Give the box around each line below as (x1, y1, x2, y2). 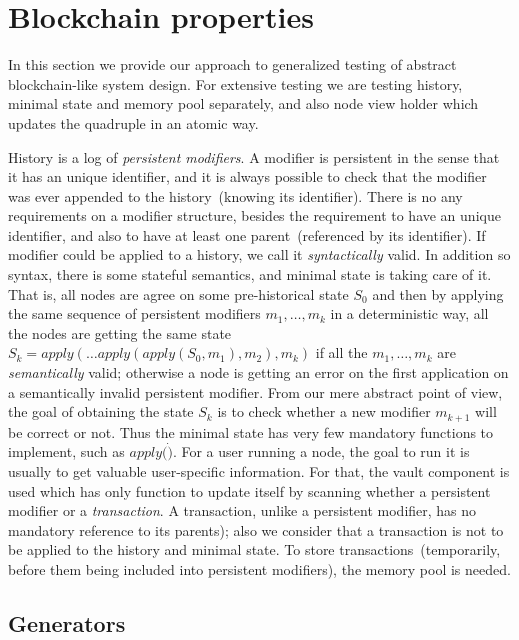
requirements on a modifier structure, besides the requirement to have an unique (8, 205, 501, 226)
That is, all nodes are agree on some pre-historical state (8, 283, 349, 304)
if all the (315, 342, 368, 363)
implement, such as (8, 441, 125, 462)
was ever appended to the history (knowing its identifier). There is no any (8, 185, 463, 206)
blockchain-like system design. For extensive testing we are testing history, (8, 73, 463, 94)
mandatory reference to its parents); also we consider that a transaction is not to (8, 519, 504, 540)
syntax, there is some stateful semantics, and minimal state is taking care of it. (8, 264, 492, 285)
